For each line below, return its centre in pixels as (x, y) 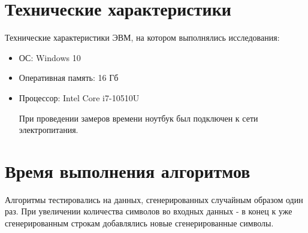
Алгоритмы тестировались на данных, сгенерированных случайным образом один (154, 199)
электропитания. (49, 130)
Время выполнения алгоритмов (128, 170)
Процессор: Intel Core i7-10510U (79, 97)
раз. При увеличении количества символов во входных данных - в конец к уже (149, 211)
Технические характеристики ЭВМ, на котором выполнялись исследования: (142, 37)
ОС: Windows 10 (50, 57)
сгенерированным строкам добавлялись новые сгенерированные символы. (139, 223)
